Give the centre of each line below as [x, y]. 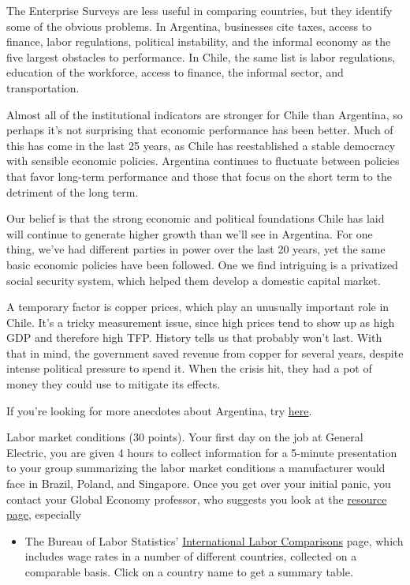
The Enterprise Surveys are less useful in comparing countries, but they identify [199, 10]
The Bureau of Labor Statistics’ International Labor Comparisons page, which [214, 540]
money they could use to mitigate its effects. [114, 384]
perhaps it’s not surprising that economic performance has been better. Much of [200, 130]
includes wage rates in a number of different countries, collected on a [191, 556]
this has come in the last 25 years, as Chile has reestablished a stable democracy [201, 145]
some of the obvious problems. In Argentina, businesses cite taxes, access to [189, 26]
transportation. [43, 87]
